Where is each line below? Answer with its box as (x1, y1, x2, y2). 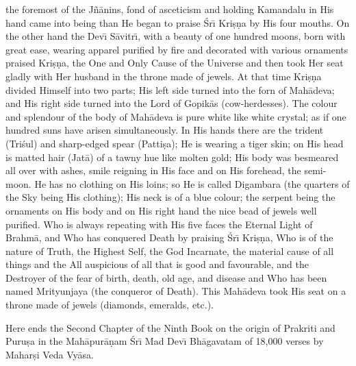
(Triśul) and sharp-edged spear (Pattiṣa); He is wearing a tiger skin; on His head (5, 136, 344, 150)
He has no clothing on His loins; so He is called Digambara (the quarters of (34, 176, 350, 191)
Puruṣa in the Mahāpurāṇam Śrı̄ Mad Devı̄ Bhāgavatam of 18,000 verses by (5, 334, 324, 348)
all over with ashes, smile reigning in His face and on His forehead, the (5, 163, 301, 178)
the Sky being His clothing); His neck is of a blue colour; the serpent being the (5, 190, 335, 204)
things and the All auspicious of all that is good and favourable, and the (5, 257, 309, 271)
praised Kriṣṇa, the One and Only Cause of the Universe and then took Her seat (5, 56, 344, 70)
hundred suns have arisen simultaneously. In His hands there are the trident (5, 123, 324, 137)
